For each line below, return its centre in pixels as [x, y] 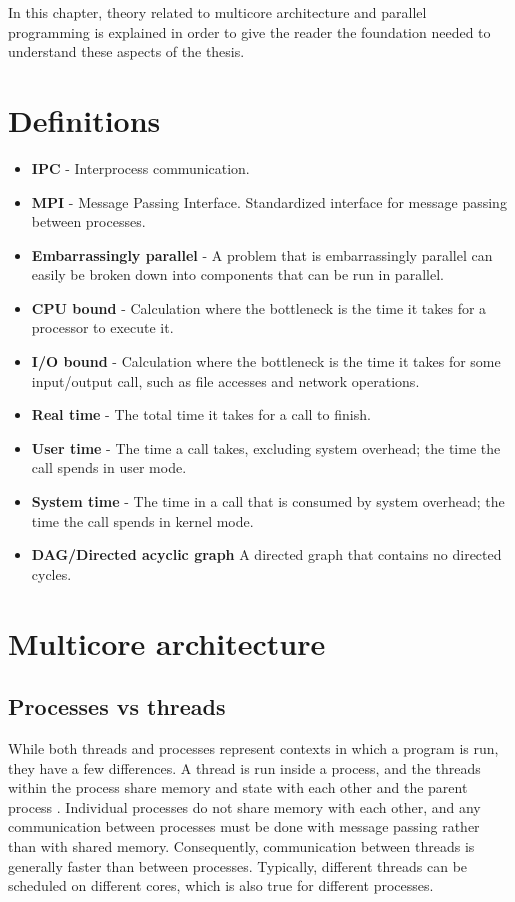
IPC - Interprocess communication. [140, 167]
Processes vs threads [117, 706]
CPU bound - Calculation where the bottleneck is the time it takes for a [259, 307]
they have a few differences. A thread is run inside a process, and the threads [244, 767]
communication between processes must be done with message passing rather [244, 826]
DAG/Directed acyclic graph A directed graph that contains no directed [266, 554]
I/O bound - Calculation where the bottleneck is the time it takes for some [266, 361]
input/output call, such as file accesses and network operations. [225, 380]
